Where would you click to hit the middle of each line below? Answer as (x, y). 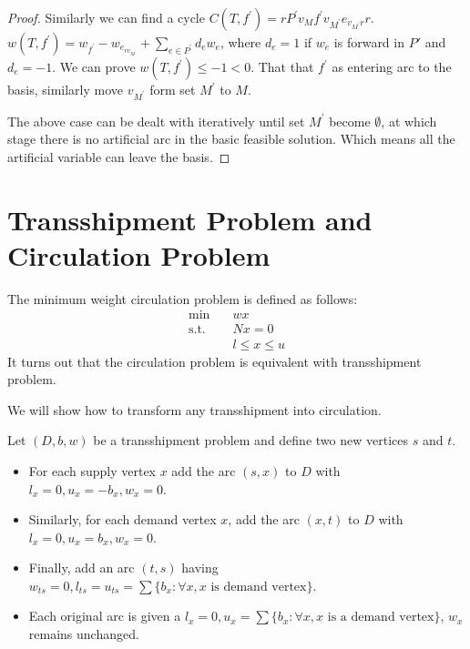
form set (173, 89)
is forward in (369, 42)
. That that (282, 66)
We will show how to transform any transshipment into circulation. (194, 409)
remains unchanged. (84, 634)
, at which (409, 121)
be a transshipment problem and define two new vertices (250, 440)
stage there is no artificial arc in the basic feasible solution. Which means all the (231, 139)
